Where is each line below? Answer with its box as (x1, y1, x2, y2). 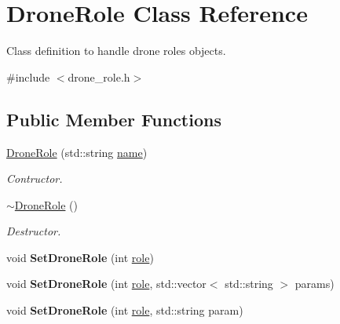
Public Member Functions (6, 107, 221, 131)
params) (294, 275, 335, 292)
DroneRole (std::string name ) (6, 144, 148, 160)
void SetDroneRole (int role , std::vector (6, 275, 207, 292)
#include (6, 68, 50, 85)
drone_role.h (68, 68, 130, 85)
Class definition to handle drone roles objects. (6, 42, 226, 59)
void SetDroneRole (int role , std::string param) (6, 302, 243, 319)
